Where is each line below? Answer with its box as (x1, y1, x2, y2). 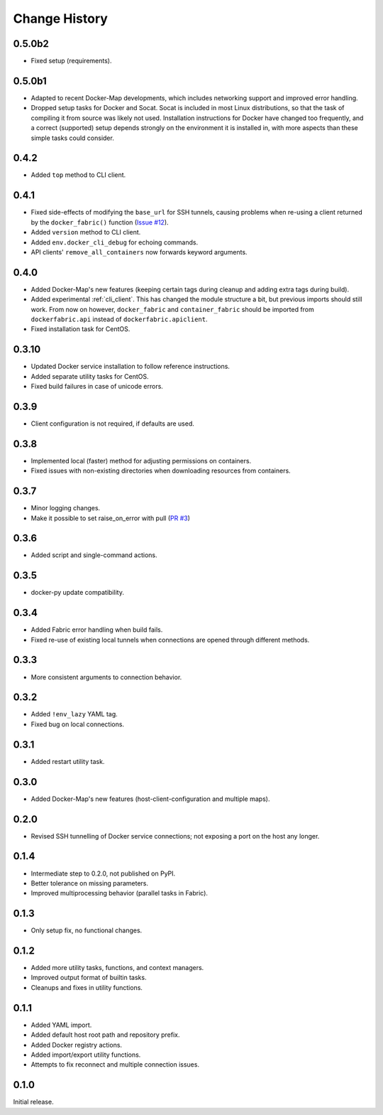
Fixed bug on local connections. (30, 720, 124, 728)
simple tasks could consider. (30, 134, 115, 142)
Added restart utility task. (30, 757, 105, 765)
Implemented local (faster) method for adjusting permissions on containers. (30, 456, 252, 465)
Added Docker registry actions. (30, 1040, 123, 1049)
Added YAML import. (30, 1020, 92, 1029)
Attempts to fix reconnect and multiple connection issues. (30, 1060, 200, 1069)
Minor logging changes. (30, 504, 101, 512)
